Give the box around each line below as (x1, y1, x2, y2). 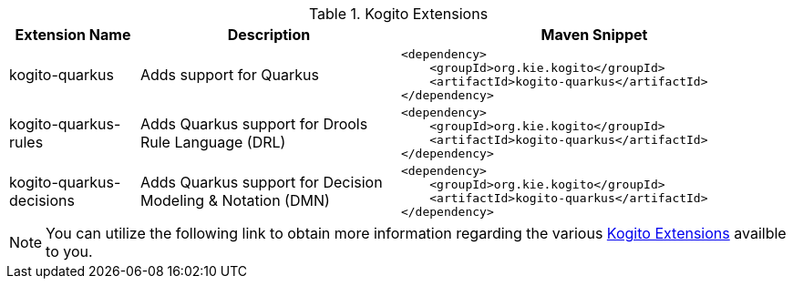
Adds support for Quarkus (139, 66, 319, 84)
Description (227, 26, 311, 44)
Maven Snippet (541, 26, 648, 44)
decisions (9, 191, 75, 209)
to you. (46, 242, 93, 260)
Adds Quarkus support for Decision (139, 173, 383, 191)
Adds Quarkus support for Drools (139, 115, 368, 133)
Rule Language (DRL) (139, 133, 286, 151)
